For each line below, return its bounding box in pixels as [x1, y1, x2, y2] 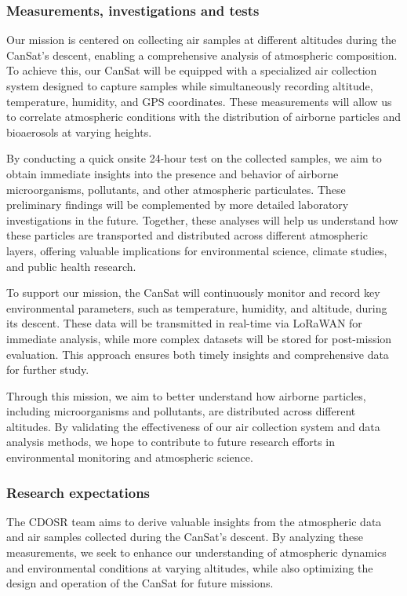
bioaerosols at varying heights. [6, 123, 152, 140]
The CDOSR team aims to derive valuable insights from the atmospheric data [6, 513, 382, 529]
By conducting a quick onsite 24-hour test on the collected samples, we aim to [6, 150, 382, 166]
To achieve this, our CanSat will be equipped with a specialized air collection [6, 62, 377, 79]
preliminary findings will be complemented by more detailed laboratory [6, 196, 349, 213]
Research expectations [6, 482, 151, 502]
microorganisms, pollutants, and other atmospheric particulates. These [6, 181, 346, 197]
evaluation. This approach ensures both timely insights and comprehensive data [6, 346, 389, 362]
